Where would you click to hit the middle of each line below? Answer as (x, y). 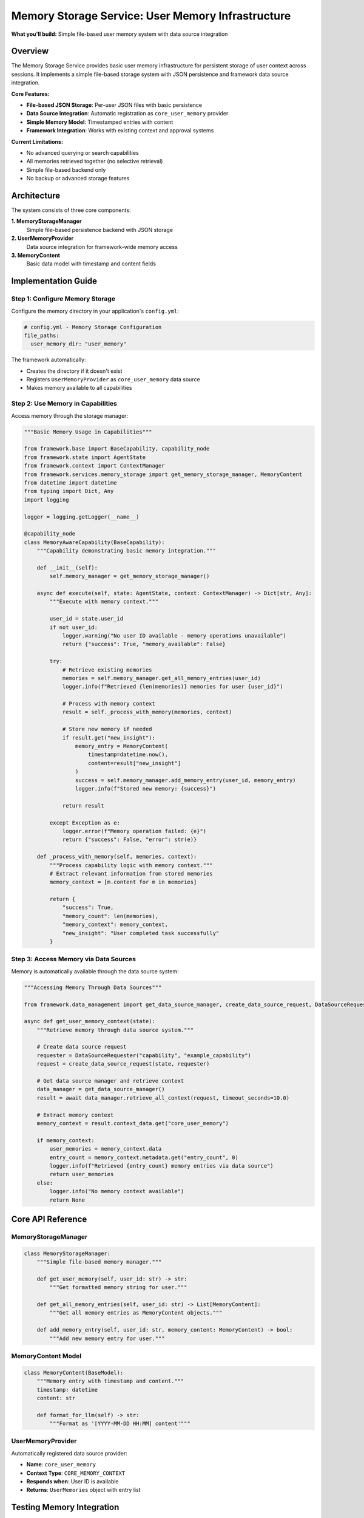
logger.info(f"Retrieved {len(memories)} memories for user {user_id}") (173, 687)
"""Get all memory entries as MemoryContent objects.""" (136, 1313)
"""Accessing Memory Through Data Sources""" (93, 987)
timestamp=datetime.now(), (128, 755)
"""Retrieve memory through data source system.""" (115, 1030)
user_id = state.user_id (86, 619)
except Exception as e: (85, 822)
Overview (30, 51)
